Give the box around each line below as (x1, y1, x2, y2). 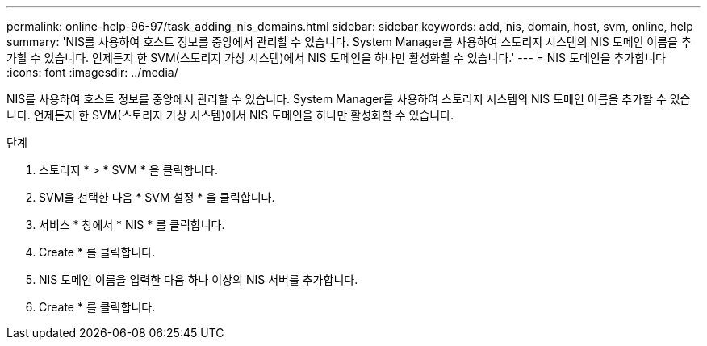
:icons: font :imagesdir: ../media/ (6, 65, 178, 79)
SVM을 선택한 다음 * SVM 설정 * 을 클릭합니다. (39, 190, 275, 204)
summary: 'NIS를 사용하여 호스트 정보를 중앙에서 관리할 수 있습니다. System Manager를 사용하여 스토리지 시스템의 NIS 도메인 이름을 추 (6, 35, 692, 48)
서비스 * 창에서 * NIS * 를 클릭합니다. (39, 218, 225, 231)
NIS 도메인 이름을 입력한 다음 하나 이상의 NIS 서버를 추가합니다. (39, 273, 358, 286)
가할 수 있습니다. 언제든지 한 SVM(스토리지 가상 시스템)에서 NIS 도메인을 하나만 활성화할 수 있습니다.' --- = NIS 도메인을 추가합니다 (6, 51, 666, 65)
